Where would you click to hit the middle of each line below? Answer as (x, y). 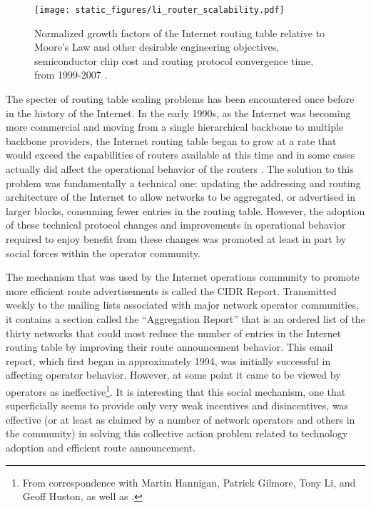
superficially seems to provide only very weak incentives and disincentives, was (177, 405)
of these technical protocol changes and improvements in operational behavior (176, 225)
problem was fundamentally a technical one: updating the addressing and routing (183, 183)
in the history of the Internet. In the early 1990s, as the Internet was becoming (178, 113)
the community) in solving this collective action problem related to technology (177, 433)
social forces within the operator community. (103, 253)
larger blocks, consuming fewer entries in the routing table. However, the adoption (185, 210)
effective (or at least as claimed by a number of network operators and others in (181, 419)
